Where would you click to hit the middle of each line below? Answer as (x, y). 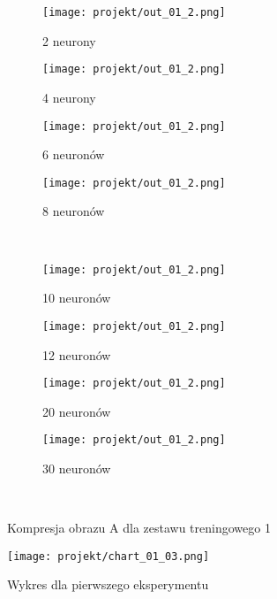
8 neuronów (74, 211)
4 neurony (69, 97)
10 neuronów (77, 298)
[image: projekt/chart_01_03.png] (109, 556)
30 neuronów (77, 468)
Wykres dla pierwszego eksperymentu (108, 584)
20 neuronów (77, 411)
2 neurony (69, 40)
